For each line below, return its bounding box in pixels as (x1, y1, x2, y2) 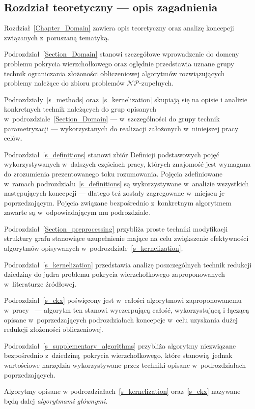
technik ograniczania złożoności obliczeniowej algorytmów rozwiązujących (4, 68, 225, 78)
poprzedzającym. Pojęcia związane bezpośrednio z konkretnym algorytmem (4, 197, 231, 207)
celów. (4, 133, 22, 143)
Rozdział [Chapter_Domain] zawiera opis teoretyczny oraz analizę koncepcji (4, 23, 234, 33)
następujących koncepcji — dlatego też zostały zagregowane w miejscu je (4, 188, 225, 198)
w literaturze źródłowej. (4, 278, 77, 289)
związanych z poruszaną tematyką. (4, 32, 110, 42)
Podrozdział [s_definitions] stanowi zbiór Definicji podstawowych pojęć (4, 149, 219, 159)
